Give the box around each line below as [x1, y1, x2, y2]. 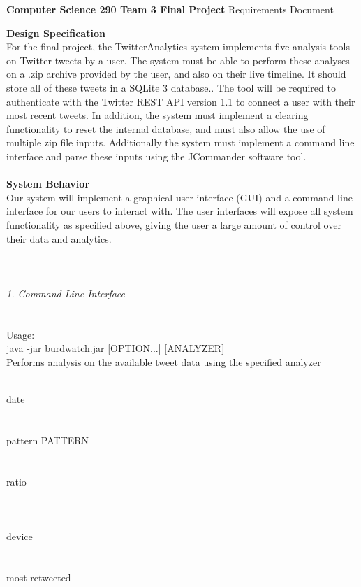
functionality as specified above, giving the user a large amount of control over [6, 217, 341, 232]
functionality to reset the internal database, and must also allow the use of [6, 121, 325, 136]
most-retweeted [6, 570, 71, 584]
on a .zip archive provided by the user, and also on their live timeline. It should [6, 66, 346, 81]
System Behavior [6, 176, 90, 191]
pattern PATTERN [6, 432, 89, 447]
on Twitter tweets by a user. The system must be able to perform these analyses [6, 52, 350, 67]
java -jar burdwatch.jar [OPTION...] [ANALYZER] [6, 341, 225, 355]
